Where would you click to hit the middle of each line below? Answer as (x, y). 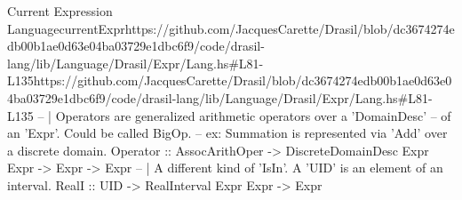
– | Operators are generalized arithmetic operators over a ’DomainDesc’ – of (244, 115)
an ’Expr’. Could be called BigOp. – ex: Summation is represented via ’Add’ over (227, 133)
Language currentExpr (66, 28)
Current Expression (60, 11)
